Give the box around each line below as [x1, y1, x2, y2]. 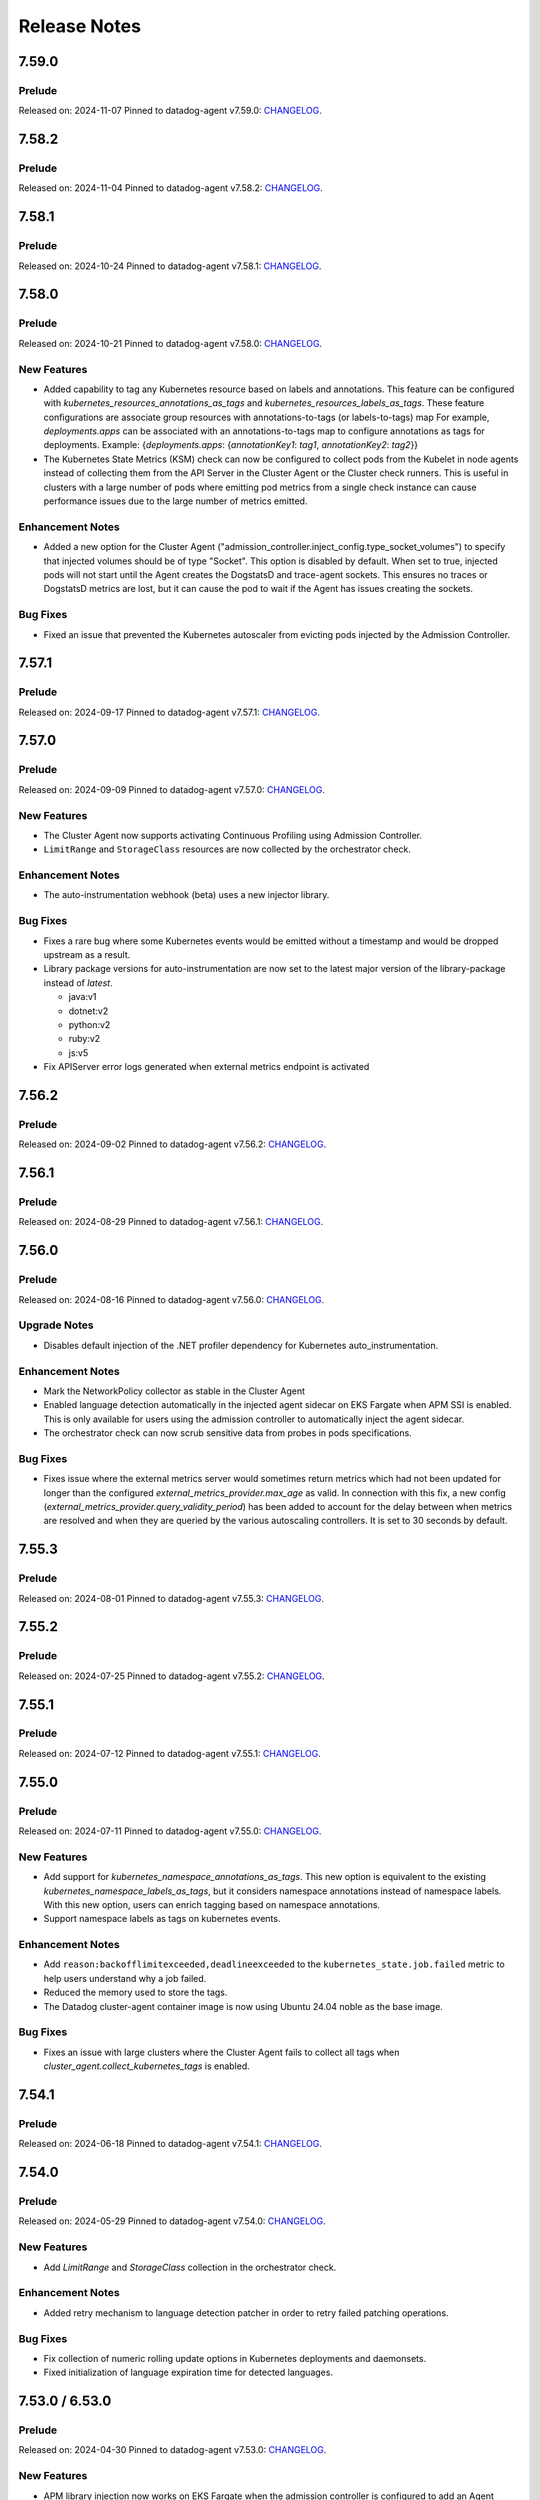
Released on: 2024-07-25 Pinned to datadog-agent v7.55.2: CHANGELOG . [18, 1670, 325, 1682]
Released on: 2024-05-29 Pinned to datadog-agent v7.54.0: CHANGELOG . [18, 2215, 326, 2227]
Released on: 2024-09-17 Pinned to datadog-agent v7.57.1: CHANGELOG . [18, 706, 320, 718]
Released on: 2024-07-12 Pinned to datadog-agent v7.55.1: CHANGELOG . [18, 1747, 322, 1759]
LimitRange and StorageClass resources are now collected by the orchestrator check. [43, 843, 412, 855]
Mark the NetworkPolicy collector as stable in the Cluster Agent [43, 1385, 305, 1397]
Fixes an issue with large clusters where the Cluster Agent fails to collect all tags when [43, 2046, 400, 2058]
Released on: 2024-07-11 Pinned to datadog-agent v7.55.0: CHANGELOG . [18, 1825, 322, 1837]
